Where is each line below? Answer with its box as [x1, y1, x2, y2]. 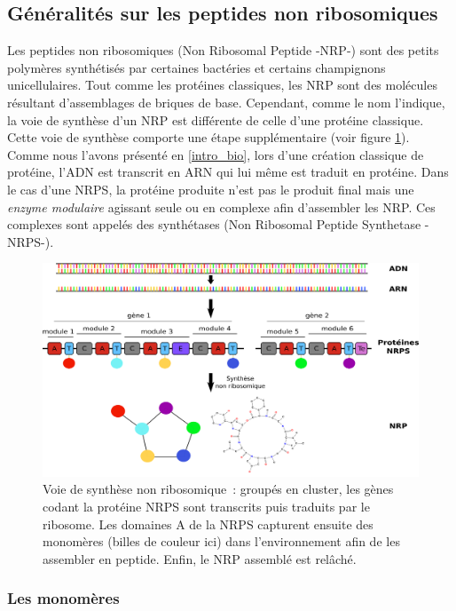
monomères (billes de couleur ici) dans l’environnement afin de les [43, 532, 400, 551]
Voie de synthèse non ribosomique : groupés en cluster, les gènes [43, 480, 394, 498]
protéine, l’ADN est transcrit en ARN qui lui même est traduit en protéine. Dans [7, 163, 449, 181]
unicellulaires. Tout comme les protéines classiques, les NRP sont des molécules [7, 75, 437, 94]
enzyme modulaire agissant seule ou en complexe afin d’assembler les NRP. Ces [7, 197, 436, 216]
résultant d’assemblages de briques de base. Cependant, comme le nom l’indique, [7, 92, 445, 111]
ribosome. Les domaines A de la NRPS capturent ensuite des [43, 514, 373, 533]
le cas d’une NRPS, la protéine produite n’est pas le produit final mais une [7, 179, 414, 198]
